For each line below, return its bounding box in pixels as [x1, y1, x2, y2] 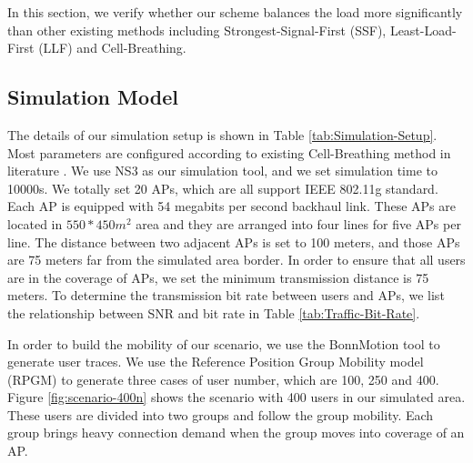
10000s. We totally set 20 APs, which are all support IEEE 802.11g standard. [7, 178, 438, 197]
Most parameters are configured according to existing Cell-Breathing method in [7, 143, 451, 162]
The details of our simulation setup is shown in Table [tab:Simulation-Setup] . [7, 125, 438, 144]
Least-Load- [389, 20, 457, 39]
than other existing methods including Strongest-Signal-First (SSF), [7, 20, 387, 39]
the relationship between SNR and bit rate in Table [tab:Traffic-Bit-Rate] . [7, 303, 420, 322]
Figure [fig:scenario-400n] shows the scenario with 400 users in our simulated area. [7, 388, 466, 407]
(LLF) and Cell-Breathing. [38, 38, 186, 57]
